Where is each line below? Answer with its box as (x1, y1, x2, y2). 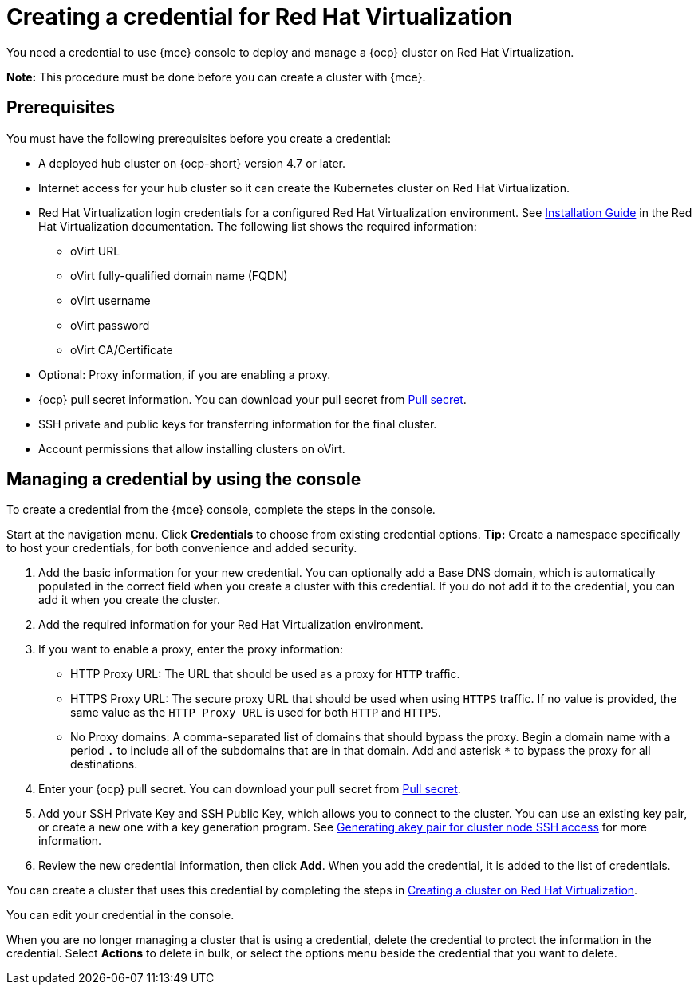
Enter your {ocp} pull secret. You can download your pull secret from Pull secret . (38, 782, 461, 796)
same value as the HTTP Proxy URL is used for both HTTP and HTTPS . (70, 705, 441, 720)
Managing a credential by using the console (6, 469, 361, 490)
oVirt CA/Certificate (70, 342, 173, 357)
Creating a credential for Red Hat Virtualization (6, 3, 513, 30)
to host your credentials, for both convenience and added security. (6, 541, 357, 555)
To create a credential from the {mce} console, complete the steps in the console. (6, 503, 436, 517)
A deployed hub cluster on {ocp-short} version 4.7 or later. (38, 156, 346, 170)
